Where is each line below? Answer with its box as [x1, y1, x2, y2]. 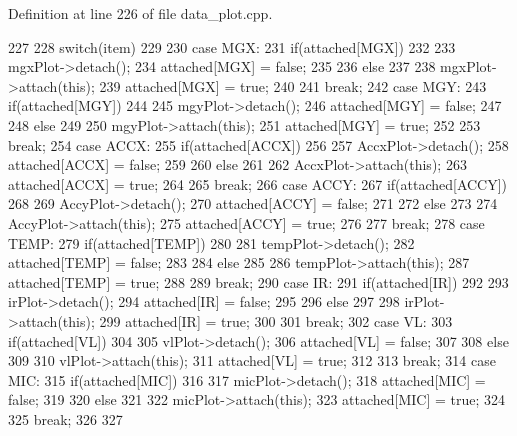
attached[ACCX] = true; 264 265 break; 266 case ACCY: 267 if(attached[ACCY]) [8, 173, 508, 194]
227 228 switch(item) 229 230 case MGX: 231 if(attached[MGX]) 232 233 [8, 36, 456, 57]
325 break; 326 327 [8, 408, 123, 429]
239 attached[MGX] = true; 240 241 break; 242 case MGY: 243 [99, 75, 487, 96]
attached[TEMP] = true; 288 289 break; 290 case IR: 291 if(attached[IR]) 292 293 [8, 271, 509, 292]
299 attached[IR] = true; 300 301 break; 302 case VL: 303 [99, 310, 453, 331]
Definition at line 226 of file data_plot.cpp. [8, 3, 273, 23]
